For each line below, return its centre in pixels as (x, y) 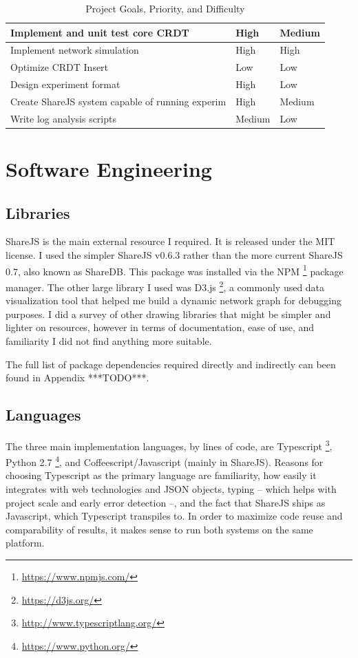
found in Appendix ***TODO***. (77, 378)
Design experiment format (65, 84)
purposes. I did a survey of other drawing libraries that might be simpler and (168, 314)
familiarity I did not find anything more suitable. (109, 340)
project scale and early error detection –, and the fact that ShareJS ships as (166, 502)
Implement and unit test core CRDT (100, 32)
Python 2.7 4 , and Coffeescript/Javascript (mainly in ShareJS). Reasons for (165, 461)
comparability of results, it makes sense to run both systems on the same (159, 529)
